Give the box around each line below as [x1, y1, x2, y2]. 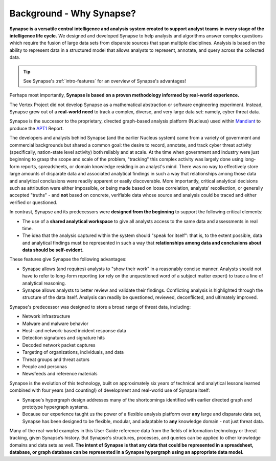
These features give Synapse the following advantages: [9, 256, 127, 263]
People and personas [22, 363, 67, 369]
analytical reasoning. [22, 280, 66, 286]
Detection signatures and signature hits [22, 335, 105, 341]
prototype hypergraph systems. [22, 404, 89, 410]
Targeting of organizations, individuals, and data [22, 349, 124, 355]
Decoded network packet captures [22, 342, 96, 348]
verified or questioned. [9, 199, 58, 205]
